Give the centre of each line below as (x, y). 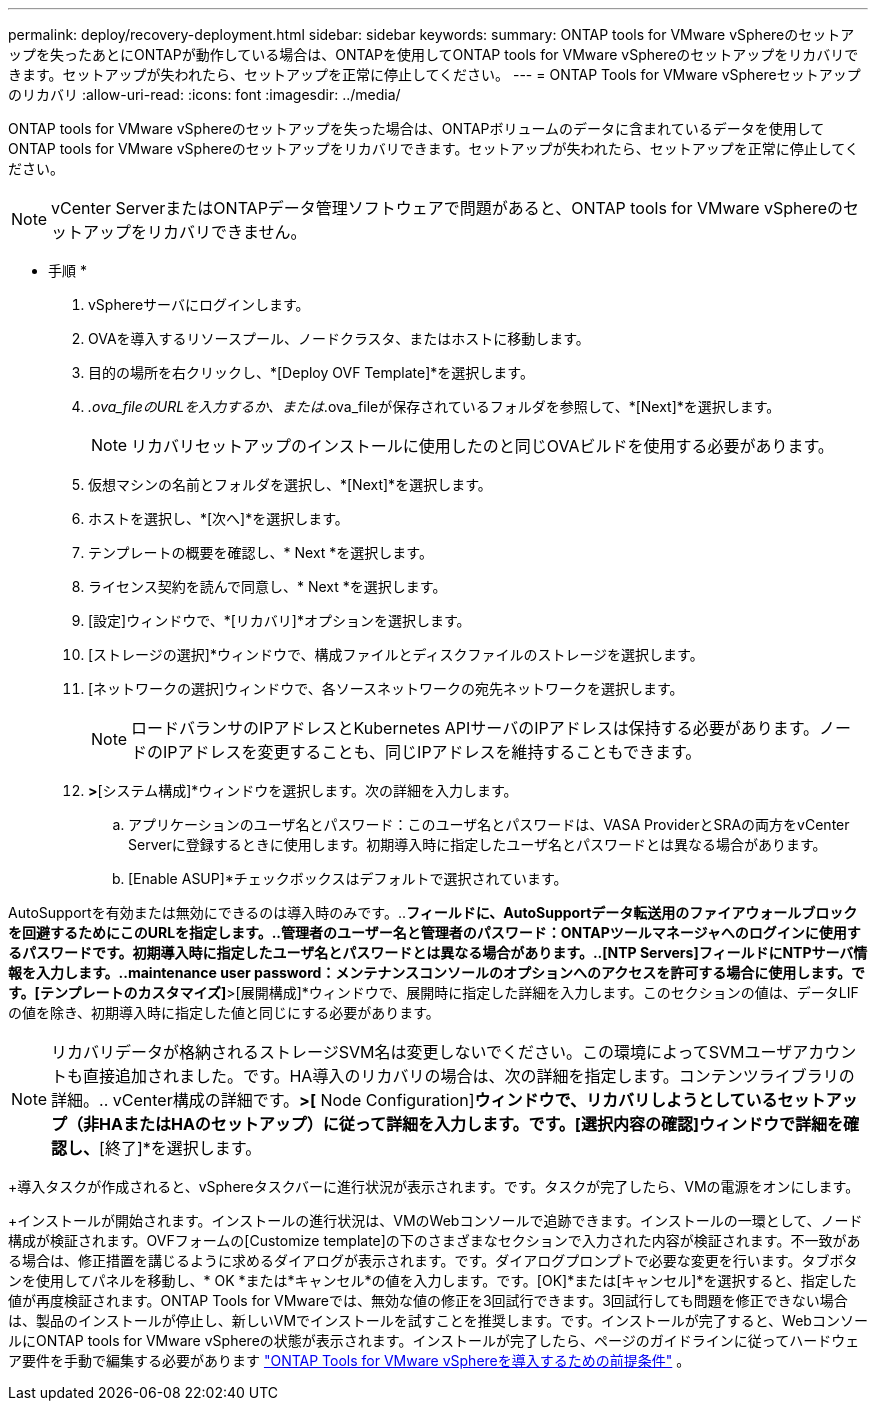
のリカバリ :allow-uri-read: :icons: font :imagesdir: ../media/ (204, 94)
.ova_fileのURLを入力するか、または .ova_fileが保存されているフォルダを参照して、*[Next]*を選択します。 (434, 406)
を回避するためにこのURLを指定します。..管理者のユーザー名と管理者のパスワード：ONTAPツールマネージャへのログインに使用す (434, 932)
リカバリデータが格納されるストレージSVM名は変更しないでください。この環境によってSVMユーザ (422, 1052)
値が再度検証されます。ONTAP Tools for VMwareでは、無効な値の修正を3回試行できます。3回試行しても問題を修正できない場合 (428, 1300)
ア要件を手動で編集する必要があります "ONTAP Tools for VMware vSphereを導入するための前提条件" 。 (349, 1360)
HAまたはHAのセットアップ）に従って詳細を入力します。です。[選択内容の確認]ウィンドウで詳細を (471, 1124)
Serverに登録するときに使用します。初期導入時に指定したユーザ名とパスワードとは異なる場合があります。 (477, 844)
